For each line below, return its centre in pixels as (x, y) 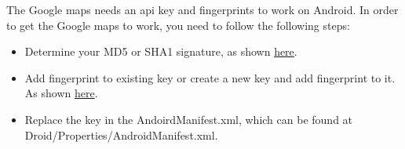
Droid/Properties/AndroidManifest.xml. (121, 134)
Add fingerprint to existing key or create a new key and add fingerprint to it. (210, 77)
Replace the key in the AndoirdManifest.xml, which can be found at (189, 119)
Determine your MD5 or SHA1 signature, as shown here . (161, 51)
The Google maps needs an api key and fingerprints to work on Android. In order (202, 9)
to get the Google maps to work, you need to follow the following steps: (178, 25)
